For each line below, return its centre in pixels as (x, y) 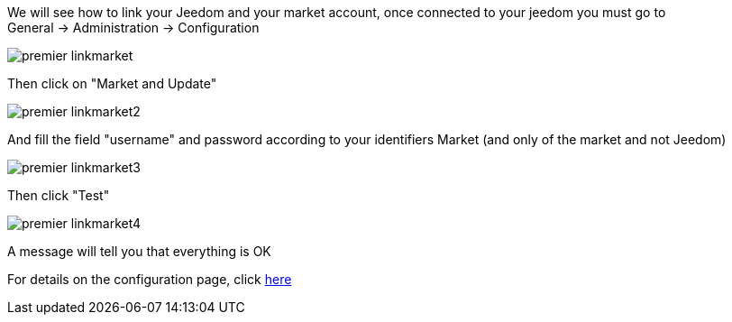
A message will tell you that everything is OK (139, 251)
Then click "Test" (59, 195)
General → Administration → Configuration (133, 28)
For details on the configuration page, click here (150, 279)
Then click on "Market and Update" (112, 83)
